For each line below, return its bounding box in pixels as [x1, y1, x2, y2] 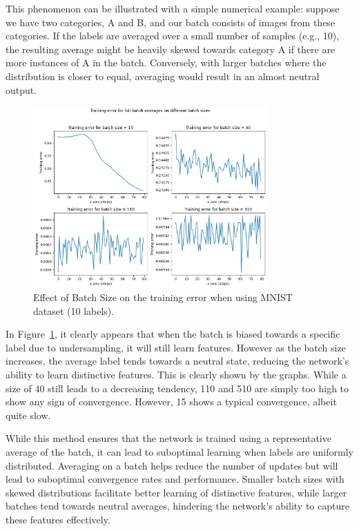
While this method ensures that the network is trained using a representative [6, 431, 331, 445]
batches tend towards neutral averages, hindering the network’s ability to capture [6, 499, 349, 513]
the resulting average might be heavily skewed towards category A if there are [6, 41, 336, 56]
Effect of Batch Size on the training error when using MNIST [33, 290, 293, 305]
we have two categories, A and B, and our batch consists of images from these [6, 15, 336, 29]
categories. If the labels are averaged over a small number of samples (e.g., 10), [6, 28, 340, 43]
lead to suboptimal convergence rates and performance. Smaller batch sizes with [6, 472, 345, 486]
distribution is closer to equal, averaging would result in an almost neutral [6, 68, 320, 83]
